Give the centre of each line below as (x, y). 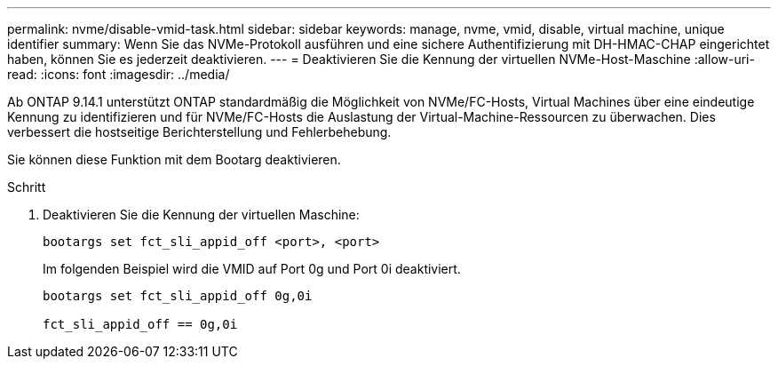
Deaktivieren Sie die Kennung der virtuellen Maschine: (201, 215)
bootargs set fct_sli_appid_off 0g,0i (178, 296)
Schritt (27, 187)
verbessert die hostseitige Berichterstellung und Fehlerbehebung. (199, 132)
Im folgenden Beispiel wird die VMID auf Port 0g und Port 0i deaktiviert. (252, 269)
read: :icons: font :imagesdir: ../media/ (119, 74)
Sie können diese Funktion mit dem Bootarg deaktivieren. (174, 159)
